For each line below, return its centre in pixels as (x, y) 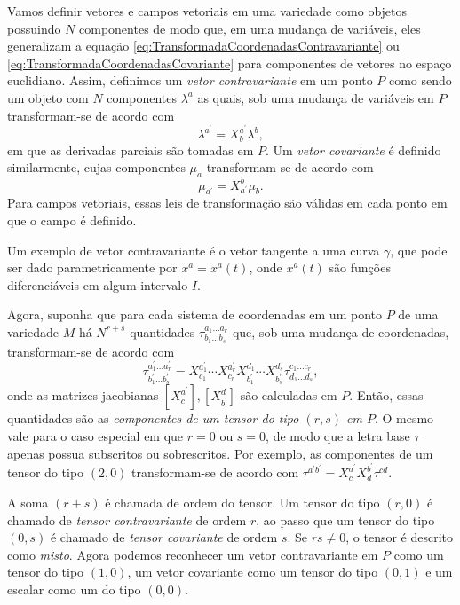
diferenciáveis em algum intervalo (98, 284)
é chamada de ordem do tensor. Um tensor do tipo (242, 502)
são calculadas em (289, 395)
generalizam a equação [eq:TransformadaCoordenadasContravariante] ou (203, 46)
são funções (360, 267)
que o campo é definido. (72, 220)
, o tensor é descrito (400, 537)
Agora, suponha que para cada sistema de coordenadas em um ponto (194, 314)
